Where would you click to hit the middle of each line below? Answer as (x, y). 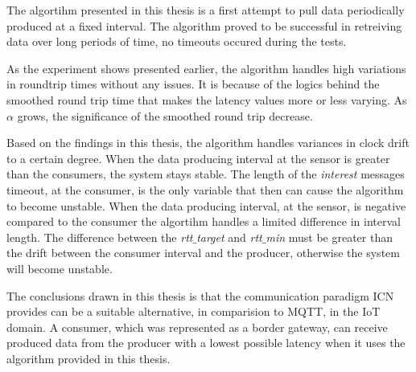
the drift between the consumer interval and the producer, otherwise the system (203, 253)
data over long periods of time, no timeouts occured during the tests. (177, 41)
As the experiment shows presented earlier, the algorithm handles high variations (206, 68)
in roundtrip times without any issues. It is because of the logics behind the (193, 84)
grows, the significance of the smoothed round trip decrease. (165, 115)
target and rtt (229, 237)
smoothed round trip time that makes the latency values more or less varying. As (207, 99)
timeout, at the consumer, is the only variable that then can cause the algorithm (205, 189)
